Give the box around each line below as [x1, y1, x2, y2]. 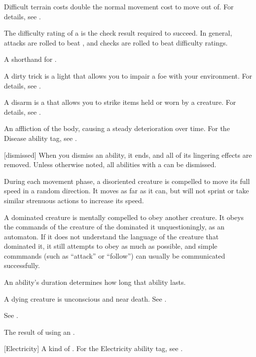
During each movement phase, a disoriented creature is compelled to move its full [4, 176, 250, 186]
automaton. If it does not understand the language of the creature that [4, 231, 219, 241]
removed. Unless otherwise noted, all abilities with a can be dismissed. [4, 159, 217, 170]
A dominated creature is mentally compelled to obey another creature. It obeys [4, 212, 244, 222]
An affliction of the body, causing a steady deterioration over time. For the [4, 123, 230, 134]
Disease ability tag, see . [4, 133, 77, 143]
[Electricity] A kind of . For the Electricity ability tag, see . [4, 343, 183, 354]
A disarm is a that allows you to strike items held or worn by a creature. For [4, 97, 236, 107]
